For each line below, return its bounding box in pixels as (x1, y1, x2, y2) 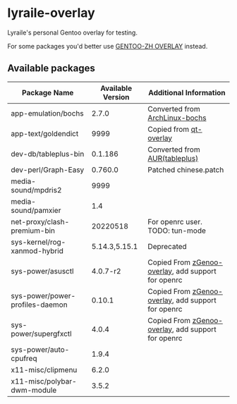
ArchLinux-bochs (147, 113, 207, 123)
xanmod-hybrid (11, 245, 63, 255)
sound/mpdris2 (11, 185, 62, 195)
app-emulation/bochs (11, 108, 84, 118)
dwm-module (11, 385, 57, 395)
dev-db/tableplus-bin (11, 149, 85, 159)
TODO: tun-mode (147, 226, 207, 235)
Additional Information (147, 87, 226, 97)
